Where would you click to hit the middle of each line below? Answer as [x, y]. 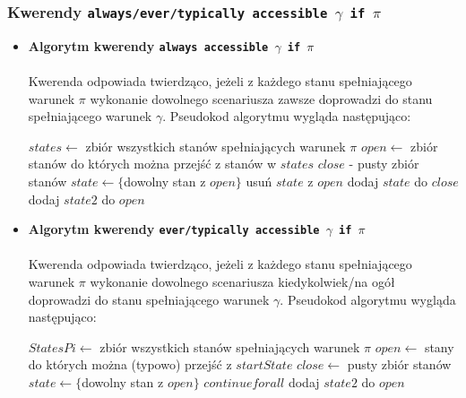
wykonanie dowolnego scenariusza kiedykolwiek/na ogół [242, 282]
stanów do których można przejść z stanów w [152, 164]
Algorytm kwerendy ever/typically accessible [174, 229]
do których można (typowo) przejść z [130, 364]
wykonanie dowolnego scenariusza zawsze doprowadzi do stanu [261, 98]
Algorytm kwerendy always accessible [148, 45]
